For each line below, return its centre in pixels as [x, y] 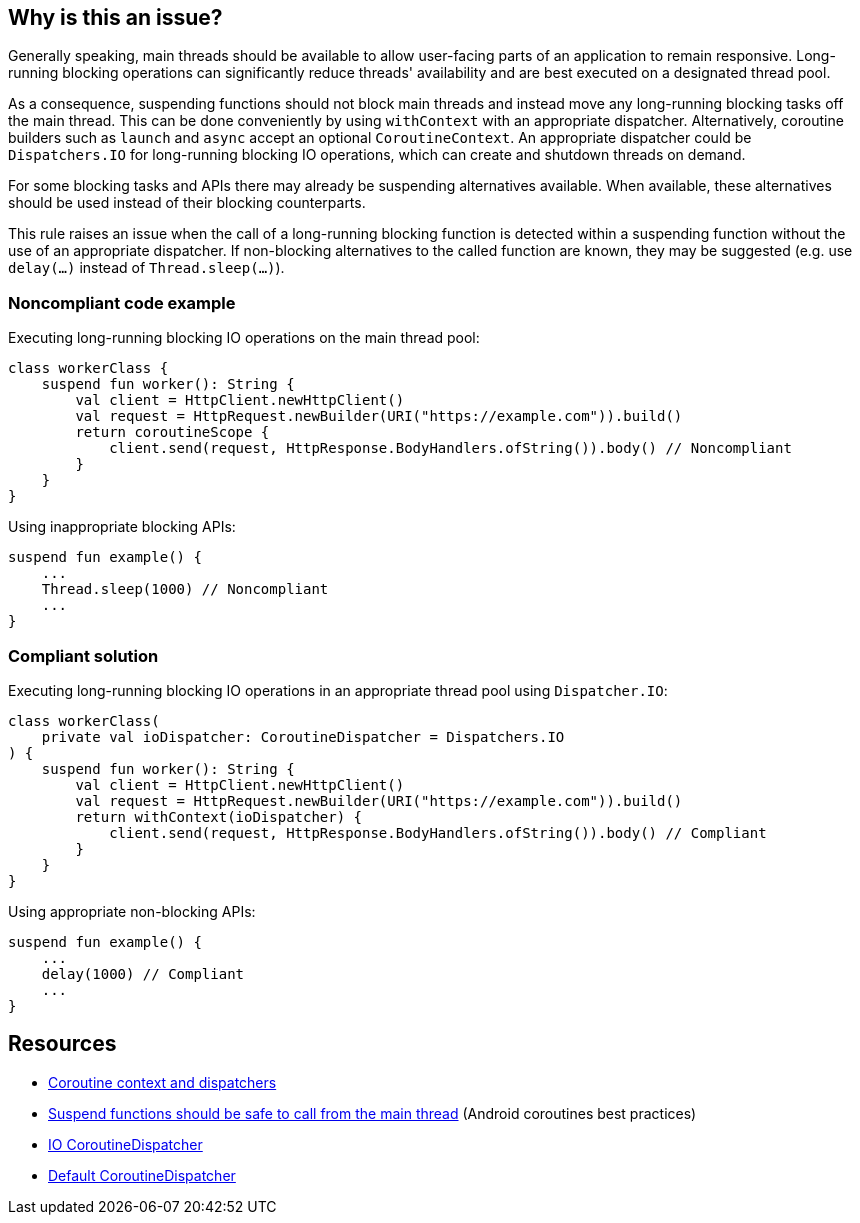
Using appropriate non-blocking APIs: [132, 911]
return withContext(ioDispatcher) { [219, 816]
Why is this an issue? [115, 17]
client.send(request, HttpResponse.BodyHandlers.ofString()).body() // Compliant [438, 832]
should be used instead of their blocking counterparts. [187, 203]
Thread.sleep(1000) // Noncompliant [185, 589]
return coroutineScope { [172, 432]
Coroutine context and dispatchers [162, 1082]
